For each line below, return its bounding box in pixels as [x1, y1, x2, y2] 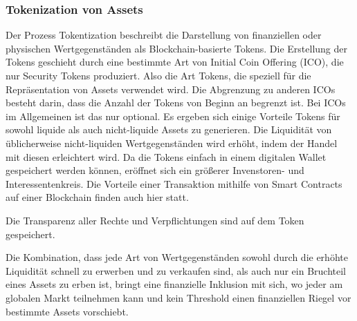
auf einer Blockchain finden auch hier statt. [6, 190, 189, 204]
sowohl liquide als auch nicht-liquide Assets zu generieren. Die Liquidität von [6, 122, 332, 137]
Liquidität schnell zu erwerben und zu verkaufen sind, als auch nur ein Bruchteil [6, 263, 347, 278]
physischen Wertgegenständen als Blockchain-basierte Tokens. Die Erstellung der [6, 41, 347, 55]
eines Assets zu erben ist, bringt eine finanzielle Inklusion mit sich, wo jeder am [6, 277, 343, 291]
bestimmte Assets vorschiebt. [6, 304, 129, 318]
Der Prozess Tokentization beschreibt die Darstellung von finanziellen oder [6, 28, 322, 42]
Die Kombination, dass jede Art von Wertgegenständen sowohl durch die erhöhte [6, 250, 348, 264]
